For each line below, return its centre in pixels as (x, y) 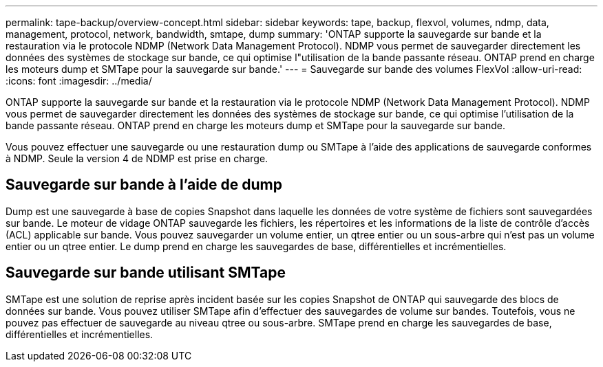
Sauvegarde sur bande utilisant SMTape (146, 273)
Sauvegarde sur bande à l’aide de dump (144, 185)
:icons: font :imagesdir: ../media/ (79, 81)
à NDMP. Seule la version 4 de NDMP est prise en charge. (137, 158)
